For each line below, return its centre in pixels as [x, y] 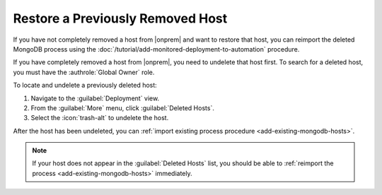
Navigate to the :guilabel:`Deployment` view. [95, 98]
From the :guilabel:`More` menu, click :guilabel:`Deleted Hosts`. [123, 108]
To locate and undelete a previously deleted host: [85, 85]
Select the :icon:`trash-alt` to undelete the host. [100, 118]
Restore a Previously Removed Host [120, 18]
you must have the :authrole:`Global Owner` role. [84, 72]
